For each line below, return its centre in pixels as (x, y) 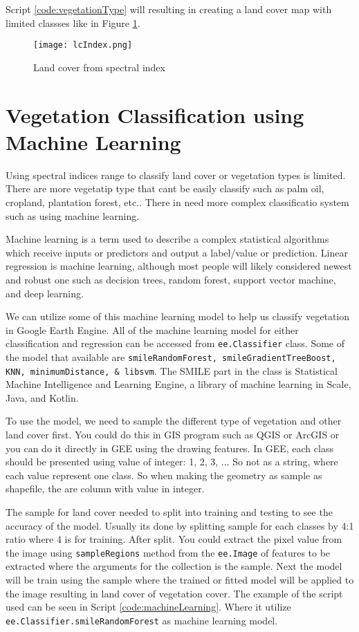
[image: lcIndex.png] (83, 45)
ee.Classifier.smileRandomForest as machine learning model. (142, 620)
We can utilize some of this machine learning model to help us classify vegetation (177, 316)
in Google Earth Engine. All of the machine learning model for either (152, 329)
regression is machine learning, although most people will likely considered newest (179, 266)
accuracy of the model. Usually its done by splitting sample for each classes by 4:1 (180, 525)
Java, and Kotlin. (42, 397)
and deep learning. (45, 293)
